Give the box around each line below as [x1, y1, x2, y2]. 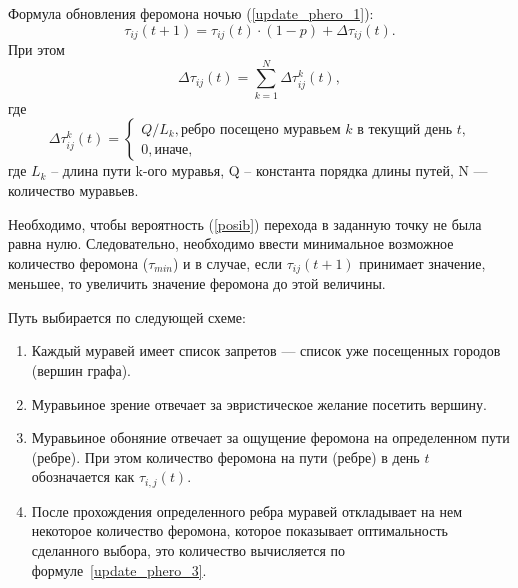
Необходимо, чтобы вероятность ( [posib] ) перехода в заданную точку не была [8, 213, 482, 234]
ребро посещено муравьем [180, 122, 341, 137]
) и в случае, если [173, 252, 283, 273]
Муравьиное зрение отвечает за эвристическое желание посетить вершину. [31, 393, 487, 414]
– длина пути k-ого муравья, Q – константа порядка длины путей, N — [51, 160, 488, 181]
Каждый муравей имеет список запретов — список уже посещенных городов [31, 340, 501, 361]
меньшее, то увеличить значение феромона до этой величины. [8, 273, 386, 294]
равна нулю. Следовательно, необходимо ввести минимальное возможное [8, 233, 454, 254]
